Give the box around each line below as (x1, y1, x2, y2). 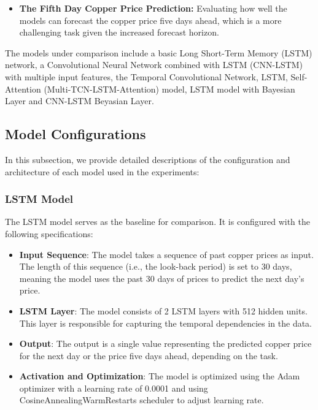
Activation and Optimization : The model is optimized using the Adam (19, 370, 300, 382)
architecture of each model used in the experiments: (5, 165, 200, 178)
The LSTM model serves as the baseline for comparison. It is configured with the (5, 215, 310, 228)
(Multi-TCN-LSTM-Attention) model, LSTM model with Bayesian (44, 82, 295, 95)
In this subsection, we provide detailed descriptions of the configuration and (5, 153, 290, 165)
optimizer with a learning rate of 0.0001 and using (19, 381, 208, 394)
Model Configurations (5, 124, 146, 143)
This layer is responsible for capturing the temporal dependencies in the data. (19, 316, 312, 329)
